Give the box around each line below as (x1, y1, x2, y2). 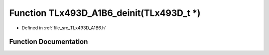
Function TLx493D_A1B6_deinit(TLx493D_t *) (9, 7, 201, 18)
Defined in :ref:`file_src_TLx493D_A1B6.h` (21, 25, 107, 31)
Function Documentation (9, 38, 88, 46)
